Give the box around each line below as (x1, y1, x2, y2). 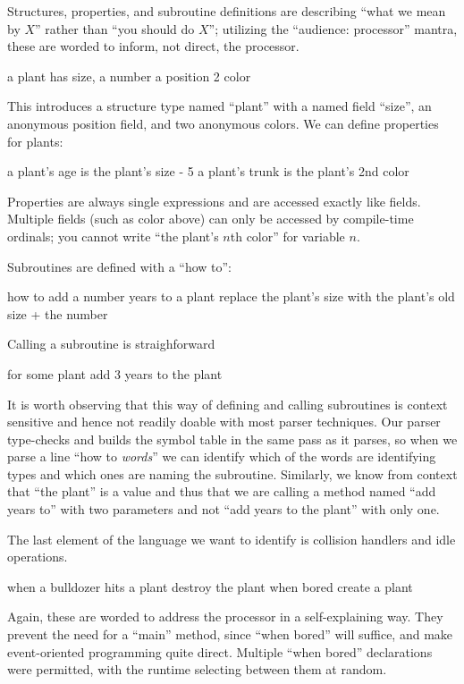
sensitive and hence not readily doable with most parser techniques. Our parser (7, 412, 441, 431)
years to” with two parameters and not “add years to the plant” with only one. (7, 500, 440, 519)
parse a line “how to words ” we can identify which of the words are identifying (7, 447, 436, 466)
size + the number (7, 304, 108, 323)
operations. (7, 547, 68, 566)
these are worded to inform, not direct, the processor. (7, 37, 299, 55)
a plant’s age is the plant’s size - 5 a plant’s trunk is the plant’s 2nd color (7, 162, 409, 181)
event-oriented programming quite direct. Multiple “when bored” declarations (7, 642, 433, 661)
